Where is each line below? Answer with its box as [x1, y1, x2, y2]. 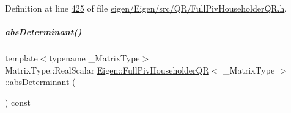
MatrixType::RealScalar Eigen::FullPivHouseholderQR [5, 63, 209, 76]
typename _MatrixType [49, 52, 140, 64]
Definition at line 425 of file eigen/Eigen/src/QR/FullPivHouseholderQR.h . [5, 2, 287, 14]
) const [5, 95, 31, 108]
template [5, 52, 38, 64]
